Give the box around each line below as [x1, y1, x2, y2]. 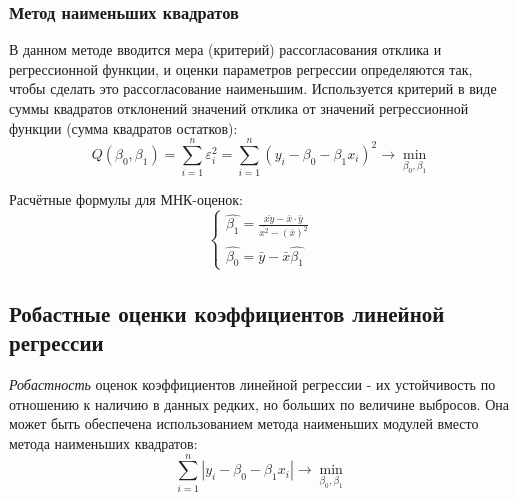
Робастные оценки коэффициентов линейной [9, 297, 445, 328]
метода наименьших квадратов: [9, 432, 198, 453]
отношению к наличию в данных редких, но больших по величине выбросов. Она [9, 393, 509, 414]
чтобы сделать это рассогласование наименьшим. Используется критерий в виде [9, 78, 497, 99]
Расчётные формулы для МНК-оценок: [9, 189, 243, 210]
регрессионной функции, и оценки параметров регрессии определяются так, [9, 58, 473, 79]
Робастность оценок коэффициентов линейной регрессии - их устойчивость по [9, 374, 496, 395]
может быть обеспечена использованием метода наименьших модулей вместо [9, 413, 479, 434]
